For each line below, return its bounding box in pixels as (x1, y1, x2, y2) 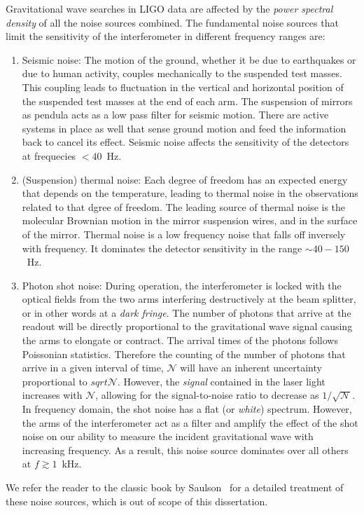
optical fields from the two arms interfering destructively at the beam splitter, (22, 292, 356, 306)
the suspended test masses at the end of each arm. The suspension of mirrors (22, 93, 353, 108)
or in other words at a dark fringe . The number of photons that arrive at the (22, 305, 351, 320)
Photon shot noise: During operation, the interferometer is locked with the (22, 278, 342, 292)
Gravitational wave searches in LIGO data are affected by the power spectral (6, 1, 333, 15)
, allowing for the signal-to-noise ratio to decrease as (95, 388, 319, 402)
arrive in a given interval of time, (22, 360, 164, 375)
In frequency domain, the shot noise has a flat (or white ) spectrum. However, (22, 402, 352, 416)
